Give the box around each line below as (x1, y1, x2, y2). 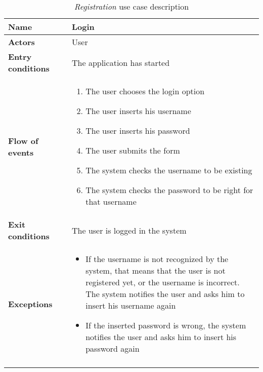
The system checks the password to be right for (85, 184, 253, 196)
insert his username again (85, 300, 176, 311)
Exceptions (8, 297, 53, 310)
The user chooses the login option (85, 85, 205, 97)
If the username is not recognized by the (85, 253, 229, 265)
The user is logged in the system (72, 224, 187, 236)
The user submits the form (85, 144, 180, 156)
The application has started (72, 56, 170, 68)
